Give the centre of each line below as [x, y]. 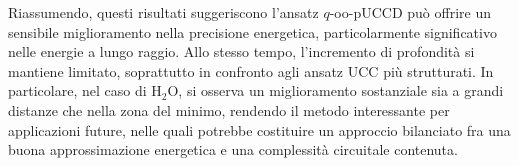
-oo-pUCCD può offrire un [410, 12]
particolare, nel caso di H [85, 90]
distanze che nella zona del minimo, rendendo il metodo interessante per [229, 109]
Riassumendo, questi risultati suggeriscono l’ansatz [163, 12]
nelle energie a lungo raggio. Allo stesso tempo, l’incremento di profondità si [241, 51]
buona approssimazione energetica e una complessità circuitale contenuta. [233, 149]
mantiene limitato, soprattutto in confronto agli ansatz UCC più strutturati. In [251, 70]
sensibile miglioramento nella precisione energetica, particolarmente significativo [252, 31]
